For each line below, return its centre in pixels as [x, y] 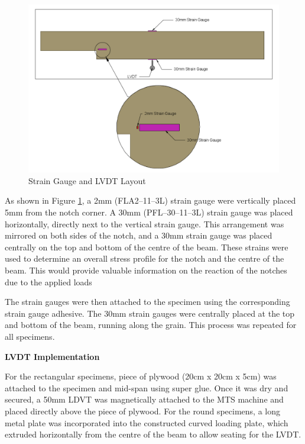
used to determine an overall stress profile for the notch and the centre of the [145, 258]
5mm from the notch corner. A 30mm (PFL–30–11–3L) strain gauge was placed [149, 212]
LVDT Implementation [52, 356]
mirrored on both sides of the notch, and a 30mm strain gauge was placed [139, 235]
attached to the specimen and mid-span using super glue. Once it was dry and [147, 387]
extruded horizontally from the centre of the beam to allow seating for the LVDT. [153, 434]
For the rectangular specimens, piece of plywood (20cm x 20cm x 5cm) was [141, 376]
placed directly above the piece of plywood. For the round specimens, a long [142, 411]
